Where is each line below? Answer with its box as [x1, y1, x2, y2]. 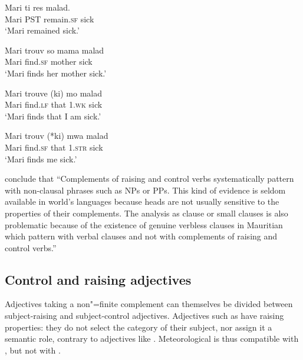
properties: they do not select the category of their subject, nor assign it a [5, 321, 272, 333]
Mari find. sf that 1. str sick [5, 141, 103, 153]
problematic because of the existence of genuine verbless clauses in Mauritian [5, 218, 283, 231]
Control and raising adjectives [5, 270, 192, 288]
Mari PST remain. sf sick [5, 12, 94, 25]
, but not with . [5, 344, 61, 356]
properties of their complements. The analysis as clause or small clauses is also [5, 206, 288, 219]
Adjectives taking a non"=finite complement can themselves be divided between [5, 298, 293, 310]
